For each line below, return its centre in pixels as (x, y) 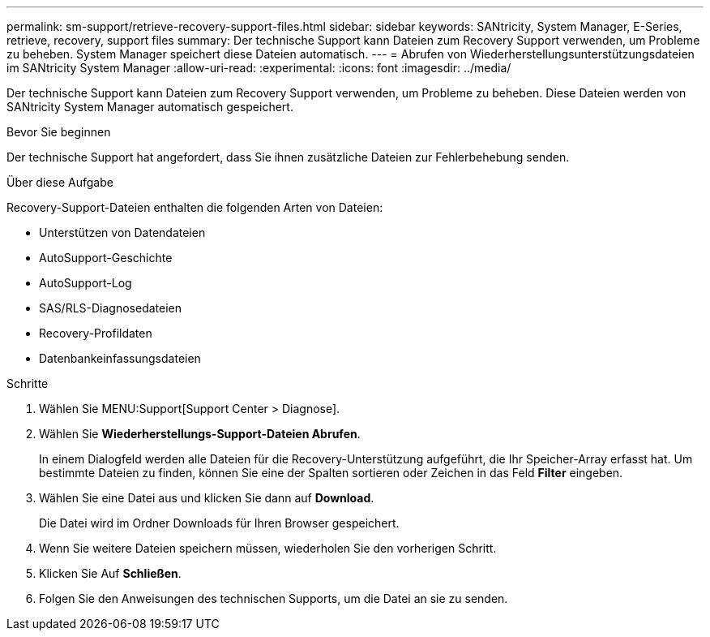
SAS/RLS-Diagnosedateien (111, 308)
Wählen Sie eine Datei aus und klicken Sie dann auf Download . (207, 498)
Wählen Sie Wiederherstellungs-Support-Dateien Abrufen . (200, 434)
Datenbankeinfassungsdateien (120, 358)
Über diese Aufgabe (60, 182)
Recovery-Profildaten (96, 333)
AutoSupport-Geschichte (106, 258)
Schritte (28, 383)
